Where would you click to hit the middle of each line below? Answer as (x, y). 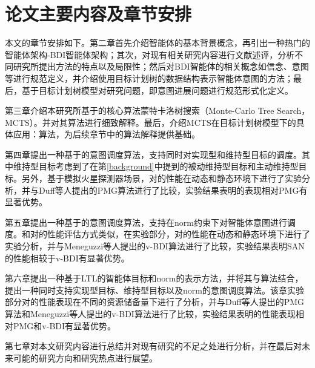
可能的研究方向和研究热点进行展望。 (85, 357)
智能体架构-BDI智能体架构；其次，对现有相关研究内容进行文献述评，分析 (150, 54)
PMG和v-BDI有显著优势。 (65, 325)
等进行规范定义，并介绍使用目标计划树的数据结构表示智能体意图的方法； (149, 78)
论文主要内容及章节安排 (98, 14)
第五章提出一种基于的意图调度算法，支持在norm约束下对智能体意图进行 (146, 222)
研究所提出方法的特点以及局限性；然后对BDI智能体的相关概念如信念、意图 (161, 66)
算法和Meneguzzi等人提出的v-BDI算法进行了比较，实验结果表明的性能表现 (150, 314)
